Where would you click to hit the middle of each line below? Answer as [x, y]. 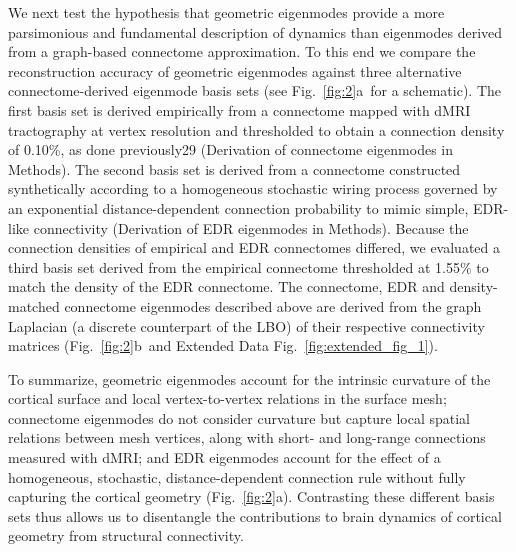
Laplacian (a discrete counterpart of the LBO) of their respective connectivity [246, 325]
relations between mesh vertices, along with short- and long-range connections [247, 437]
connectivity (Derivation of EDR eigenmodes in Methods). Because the [251, 227]
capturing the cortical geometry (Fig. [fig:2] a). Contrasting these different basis [251, 496]
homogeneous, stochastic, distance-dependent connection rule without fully [237, 476]
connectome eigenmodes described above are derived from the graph [273, 305]
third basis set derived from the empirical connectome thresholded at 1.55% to [248, 266]
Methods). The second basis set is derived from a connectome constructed [234, 168]
